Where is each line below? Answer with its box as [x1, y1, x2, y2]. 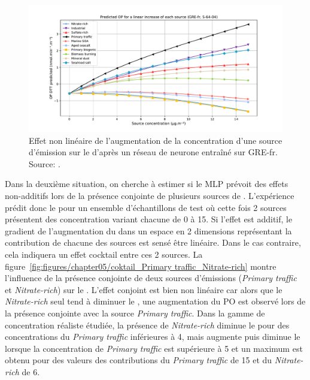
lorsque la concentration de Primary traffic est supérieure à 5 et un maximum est [5, 342, 303, 354]
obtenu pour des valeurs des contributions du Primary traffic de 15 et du [5, 354, 272, 366]
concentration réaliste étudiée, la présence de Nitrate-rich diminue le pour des [5, 318, 290, 331]
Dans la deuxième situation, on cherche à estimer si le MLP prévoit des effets [5, 177, 288, 190]
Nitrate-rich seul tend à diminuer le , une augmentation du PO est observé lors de [5, 295, 306, 307]
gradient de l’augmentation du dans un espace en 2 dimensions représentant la [5, 224, 292, 237]
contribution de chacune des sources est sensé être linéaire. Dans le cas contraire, [5, 236, 301, 249]
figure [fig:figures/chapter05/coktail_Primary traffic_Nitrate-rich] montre [5, 260, 276, 272]
